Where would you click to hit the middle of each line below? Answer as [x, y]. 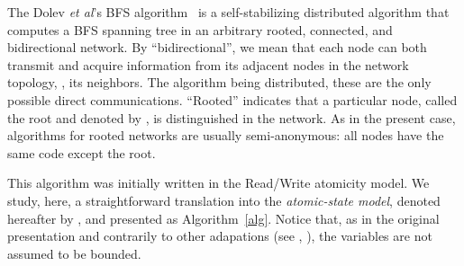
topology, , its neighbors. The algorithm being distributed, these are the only [219, 82]
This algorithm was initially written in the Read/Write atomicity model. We [218, 183]
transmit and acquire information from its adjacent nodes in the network [208, 64]
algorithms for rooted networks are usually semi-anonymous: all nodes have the [226, 135]
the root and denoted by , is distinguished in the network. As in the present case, [232, 117]
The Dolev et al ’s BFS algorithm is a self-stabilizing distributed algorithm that [228, 12]
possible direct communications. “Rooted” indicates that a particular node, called [232, 99]
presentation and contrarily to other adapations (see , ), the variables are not [220, 236]
